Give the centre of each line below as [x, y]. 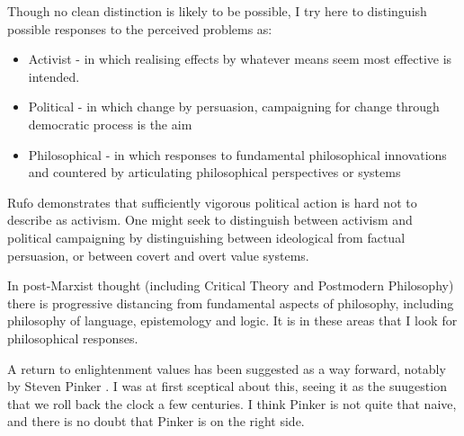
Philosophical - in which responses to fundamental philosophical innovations [237, 154]
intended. [54, 76]
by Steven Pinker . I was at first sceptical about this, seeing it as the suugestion [227, 386]
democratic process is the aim [110, 124]
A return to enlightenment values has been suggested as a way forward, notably [227, 368]
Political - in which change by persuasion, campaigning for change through [234, 107]
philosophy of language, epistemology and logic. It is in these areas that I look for [232, 320]
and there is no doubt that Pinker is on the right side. [156, 421]
